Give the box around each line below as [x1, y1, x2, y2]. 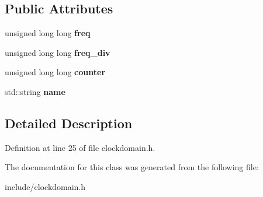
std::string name [5, 85, 65, 97]
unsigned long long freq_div [5, 46, 110, 58]
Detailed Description [5, 114, 133, 132]
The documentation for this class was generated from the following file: [5, 161, 259, 173]
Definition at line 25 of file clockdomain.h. [5, 141, 155, 153]
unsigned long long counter [5, 66, 106, 78]
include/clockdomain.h [5, 180, 86, 192]
